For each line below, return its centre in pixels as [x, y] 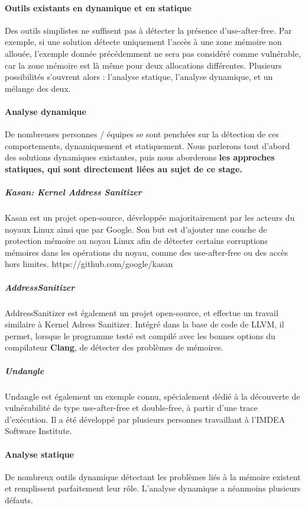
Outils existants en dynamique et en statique [98, 7]
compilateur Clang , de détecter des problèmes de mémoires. [114, 347]
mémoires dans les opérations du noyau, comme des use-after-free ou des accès [147, 252]
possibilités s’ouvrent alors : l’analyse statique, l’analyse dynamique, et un [139, 77]
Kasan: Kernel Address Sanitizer [73, 192]
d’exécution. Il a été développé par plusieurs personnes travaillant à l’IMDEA [145, 419]
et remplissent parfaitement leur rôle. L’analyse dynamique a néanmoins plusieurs [153, 488]
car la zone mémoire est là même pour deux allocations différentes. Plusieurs [143, 65]
